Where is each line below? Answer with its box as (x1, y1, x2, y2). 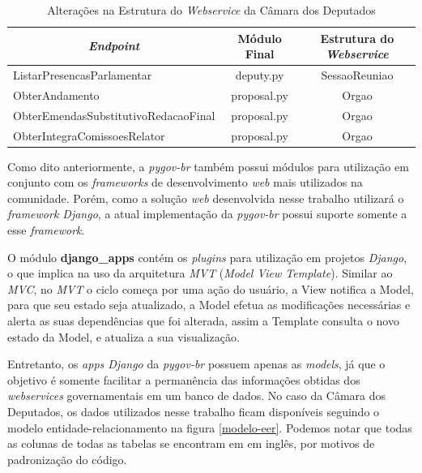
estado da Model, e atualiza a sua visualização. (7, 328, 240, 345)
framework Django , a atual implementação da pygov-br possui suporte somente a (7, 205, 407, 222)
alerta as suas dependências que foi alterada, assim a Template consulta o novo (7, 312, 399, 329)
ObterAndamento (13, 86, 100, 103)
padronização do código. (7, 450, 127, 467)
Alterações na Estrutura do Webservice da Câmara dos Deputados (47, 2, 376, 18)
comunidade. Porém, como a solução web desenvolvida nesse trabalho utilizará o (7, 189, 404, 206)
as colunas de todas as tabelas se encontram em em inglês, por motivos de (7, 435, 375, 452)
